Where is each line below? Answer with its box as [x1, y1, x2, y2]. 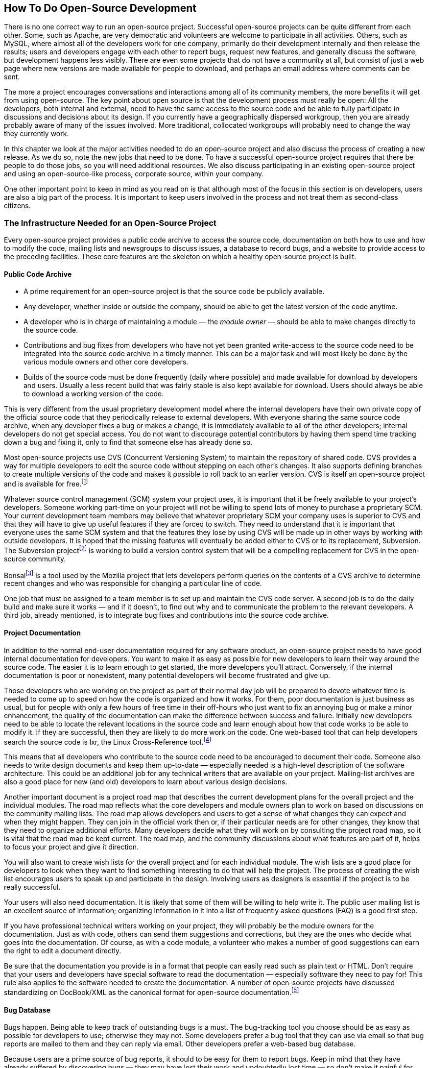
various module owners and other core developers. [24, 358, 189, 366]
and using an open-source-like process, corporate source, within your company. [4, 170, 264, 178]
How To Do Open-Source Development [4, 2, 197, 14]
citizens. [4, 201, 31, 210]
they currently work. [4, 129, 69, 138]
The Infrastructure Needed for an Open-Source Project [4, 218, 216, 228]
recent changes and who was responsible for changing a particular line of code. [4, 579, 262, 588]
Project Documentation [4, 628, 81, 637]
